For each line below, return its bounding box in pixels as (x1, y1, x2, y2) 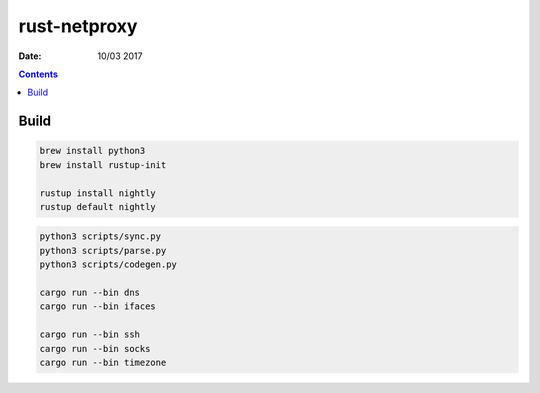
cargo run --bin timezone (39, 356, 167, 368)
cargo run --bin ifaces (39, 301, 157, 312)
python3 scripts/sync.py (39, 231, 162, 242)
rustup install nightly (39, 187, 157, 199)
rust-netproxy (18, 15, 138, 37)
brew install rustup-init (39, 159, 167, 170)
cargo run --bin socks (39, 343, 151, 354)
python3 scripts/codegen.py (39, 259, 177, 270)
